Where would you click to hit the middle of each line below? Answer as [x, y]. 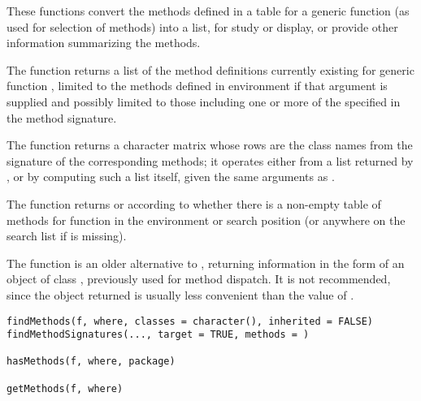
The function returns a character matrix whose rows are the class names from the [210, 145]
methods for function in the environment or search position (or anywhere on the [206, 220]
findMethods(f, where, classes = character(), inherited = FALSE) [190, 321]
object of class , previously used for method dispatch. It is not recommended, [199, 279]
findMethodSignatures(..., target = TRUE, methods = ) [158, 335]
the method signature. [62, 117]
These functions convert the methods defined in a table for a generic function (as [208, 11]
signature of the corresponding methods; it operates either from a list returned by [210, 160]
